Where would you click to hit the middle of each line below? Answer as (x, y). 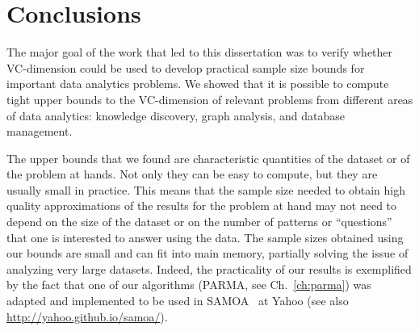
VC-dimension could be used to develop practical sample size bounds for (186, 67)
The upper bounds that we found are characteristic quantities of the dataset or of (208, 158)
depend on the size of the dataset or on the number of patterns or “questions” (199, 222)
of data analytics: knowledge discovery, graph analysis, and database (176, 115)
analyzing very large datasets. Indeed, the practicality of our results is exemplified (209, 268)
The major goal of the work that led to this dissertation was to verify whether (200, 52)
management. (40, 131)
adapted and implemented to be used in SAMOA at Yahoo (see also (178, 301)
